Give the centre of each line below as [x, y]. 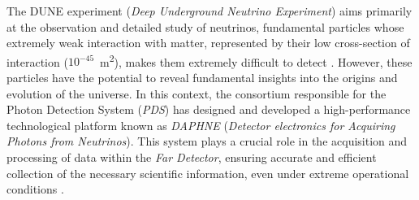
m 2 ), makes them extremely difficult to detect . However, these [256, 60]
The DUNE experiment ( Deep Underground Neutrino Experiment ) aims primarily [209, 11]
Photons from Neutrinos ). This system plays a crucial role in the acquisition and [207, 141]
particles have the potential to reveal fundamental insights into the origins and [202, 78]
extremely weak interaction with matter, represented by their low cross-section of [208, 43]
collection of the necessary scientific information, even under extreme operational [208, 173]
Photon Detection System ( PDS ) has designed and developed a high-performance [209, 109]
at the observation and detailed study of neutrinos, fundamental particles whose [205, 26]
